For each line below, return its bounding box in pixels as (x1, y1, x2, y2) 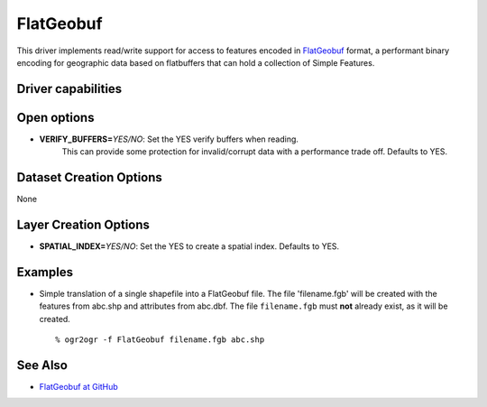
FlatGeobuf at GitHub (39, 382, 119, 393)
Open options (16, 109, 95, 125)
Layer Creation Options (16, 217, 151, 232)
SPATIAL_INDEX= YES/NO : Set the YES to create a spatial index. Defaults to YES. (39, 241, 340, 252)
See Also (16, 357, 68, 373)
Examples (16, 264, 74, 280)
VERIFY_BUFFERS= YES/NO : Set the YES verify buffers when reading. (39, 134, 299, 144)
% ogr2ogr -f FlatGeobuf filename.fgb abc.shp (55, 335, 265, 345)
